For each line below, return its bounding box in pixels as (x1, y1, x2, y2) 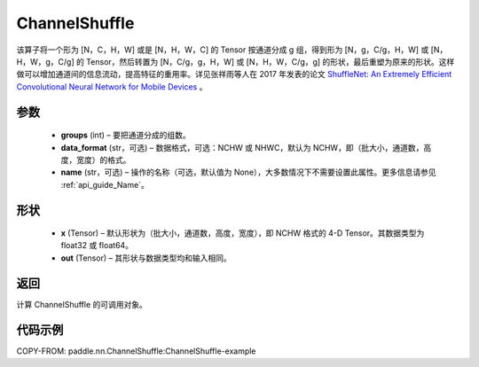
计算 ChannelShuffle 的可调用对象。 (16, 299, 148, 309)
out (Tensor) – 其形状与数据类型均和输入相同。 (60, 253, 232, 263)
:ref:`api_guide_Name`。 (60, 179, 150, 190)
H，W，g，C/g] (16, 56, 75, 66)
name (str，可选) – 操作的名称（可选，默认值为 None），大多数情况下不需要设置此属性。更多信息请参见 (60, 167, 436, 177)
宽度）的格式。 (75, 154, 131, 165)
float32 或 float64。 (60, 240, 133, 251)
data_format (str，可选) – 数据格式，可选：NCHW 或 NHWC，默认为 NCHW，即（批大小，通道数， (60, 142, 424, 152)
